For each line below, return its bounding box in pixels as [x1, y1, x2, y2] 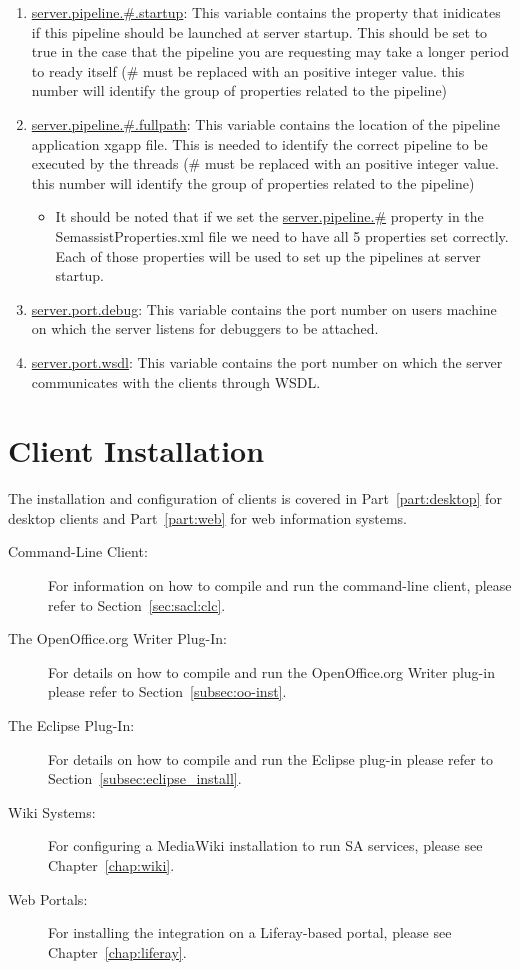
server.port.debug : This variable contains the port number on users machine [31, 298, 497, 319]
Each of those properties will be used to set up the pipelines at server [55, 245, 481, 266]
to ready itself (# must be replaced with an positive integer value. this [31, 60, 465, 81]
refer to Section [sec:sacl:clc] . [48, 594, 226, 615]
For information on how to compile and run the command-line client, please [48, 575, 512, 595]
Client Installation [8, 430, 265, 471]
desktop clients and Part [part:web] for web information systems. [8, 507, 407, 528]
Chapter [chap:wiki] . [48, 854, 175, 875]
